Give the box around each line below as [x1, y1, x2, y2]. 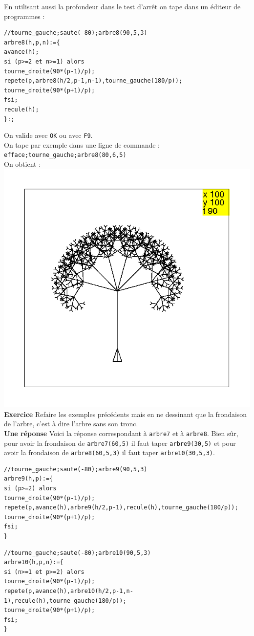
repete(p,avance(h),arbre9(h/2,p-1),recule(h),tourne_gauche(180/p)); [4, 504, 238, 511]
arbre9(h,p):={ [4, 475, 53, 482]
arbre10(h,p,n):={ [4, 559, 63, 566]
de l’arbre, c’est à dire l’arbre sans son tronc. [4, 418, 138, 429]
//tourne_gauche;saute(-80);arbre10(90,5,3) [4, 549, 151, 556]
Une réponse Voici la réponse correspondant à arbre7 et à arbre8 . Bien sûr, [4, 428, 238, 438]
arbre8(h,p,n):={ [4, 39, 60, 46]
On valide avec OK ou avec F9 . [4, 130, 93, 140]
